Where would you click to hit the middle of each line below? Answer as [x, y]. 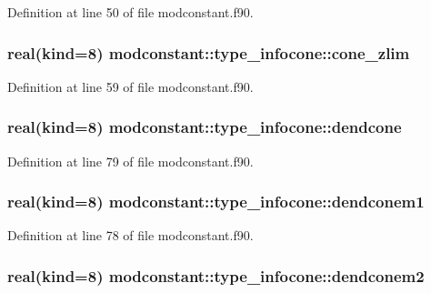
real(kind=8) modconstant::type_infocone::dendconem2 [216, 275]
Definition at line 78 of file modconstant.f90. [130, 235]
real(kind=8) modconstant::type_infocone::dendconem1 [216, 202]
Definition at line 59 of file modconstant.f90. [130, 86]
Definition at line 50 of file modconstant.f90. [130, 12]
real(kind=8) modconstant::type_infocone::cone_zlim [209, 52]
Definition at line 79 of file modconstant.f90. [130, 161]
